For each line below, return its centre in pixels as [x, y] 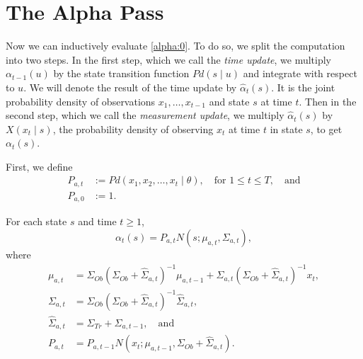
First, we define [39, 166]
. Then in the [328, 101]
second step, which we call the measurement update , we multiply [145, 115]
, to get [326, 129]
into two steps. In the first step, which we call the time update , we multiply [169, 59]
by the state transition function [121, 73]
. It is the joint [303, 87]
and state [229, 101]
